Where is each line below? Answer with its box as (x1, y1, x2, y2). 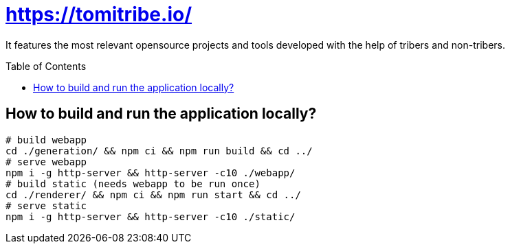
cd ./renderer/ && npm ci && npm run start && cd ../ (5, 189, 301, 200)
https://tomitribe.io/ (5, 3, 192, 26)
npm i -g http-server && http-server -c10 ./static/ (5, 211, 296, 222)
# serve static (5, 200, 87, 211)
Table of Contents (5, 60, 87, 72)
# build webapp (5, 134, 87, 145)
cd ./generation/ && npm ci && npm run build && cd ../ (5, 145, 313, 156)
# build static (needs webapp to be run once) (5, 178, 260, 189)
